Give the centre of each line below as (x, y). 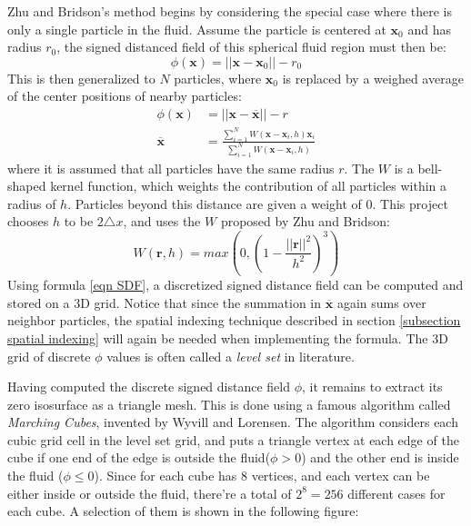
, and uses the (162, 221)
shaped (27, 186)
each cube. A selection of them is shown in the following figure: (183, 511)
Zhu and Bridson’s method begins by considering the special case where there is (230, 11)
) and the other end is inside (380, 457)
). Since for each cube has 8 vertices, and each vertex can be (262, 476)
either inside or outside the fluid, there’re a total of (150, 493)
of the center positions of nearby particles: (125, 96)
